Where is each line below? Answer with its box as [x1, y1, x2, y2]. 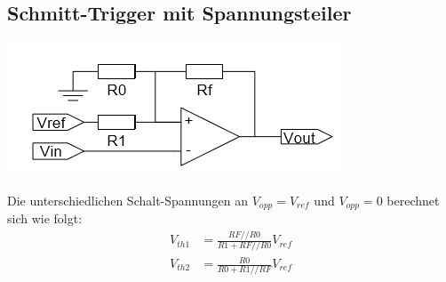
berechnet [386, 190, 440, 209]
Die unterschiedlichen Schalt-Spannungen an [7, 190, 249, 209]
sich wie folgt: [7, 209, 83, 228]
